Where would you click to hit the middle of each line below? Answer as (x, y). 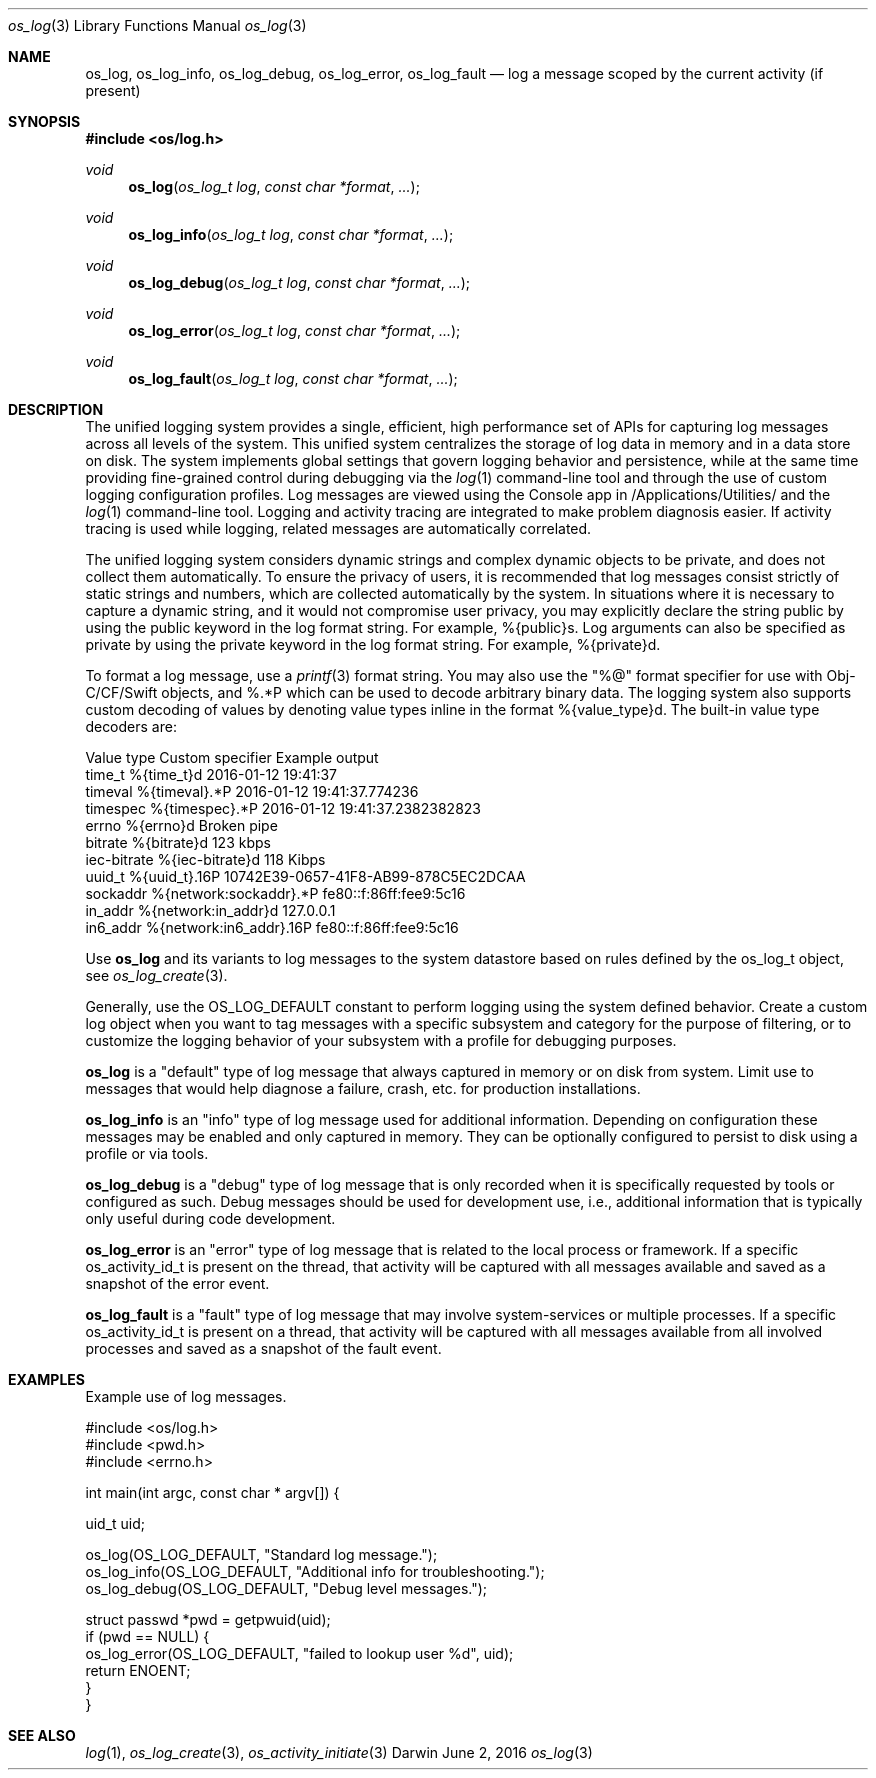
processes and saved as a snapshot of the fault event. (263, 1348)
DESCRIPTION (56, 409)
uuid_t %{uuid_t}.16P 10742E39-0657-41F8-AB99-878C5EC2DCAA (305, 876)
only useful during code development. (210, 1218)
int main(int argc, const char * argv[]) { (212, 1492)
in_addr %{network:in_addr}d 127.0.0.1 (210, 910)
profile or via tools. (147, 1153)
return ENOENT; (138, 1670)
